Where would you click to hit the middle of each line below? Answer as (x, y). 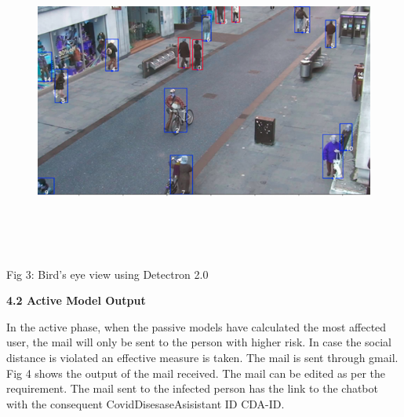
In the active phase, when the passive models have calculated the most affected (197, 326)
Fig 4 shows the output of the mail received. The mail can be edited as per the (196, 373)
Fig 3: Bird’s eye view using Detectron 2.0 (107, 274)
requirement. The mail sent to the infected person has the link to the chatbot (192, 388)
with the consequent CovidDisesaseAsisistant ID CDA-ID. (146, 403)
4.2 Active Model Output (76, 300)
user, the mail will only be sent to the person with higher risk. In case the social (199, 342)
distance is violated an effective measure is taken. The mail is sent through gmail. (202, 357)
